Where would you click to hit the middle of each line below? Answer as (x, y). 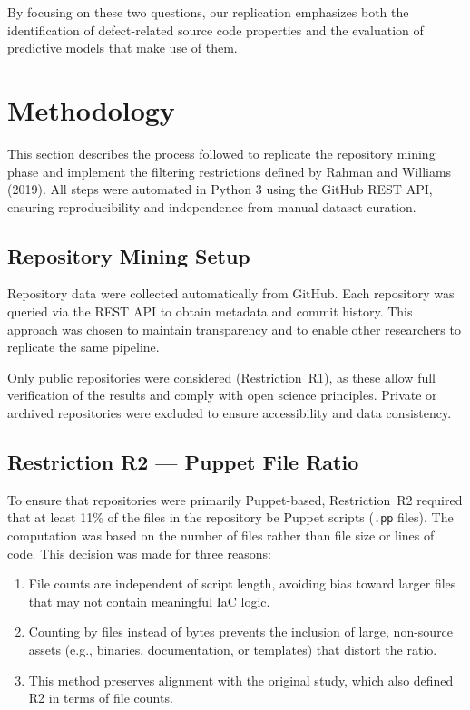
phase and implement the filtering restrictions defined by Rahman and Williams (230, 171)
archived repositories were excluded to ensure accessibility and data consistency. (230, 413)
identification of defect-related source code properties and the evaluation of (215, 29)
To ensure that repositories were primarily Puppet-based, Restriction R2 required (235, 499)
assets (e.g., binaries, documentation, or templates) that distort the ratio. (233, 650)
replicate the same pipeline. (83, 347)
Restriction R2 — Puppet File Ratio (183, 462)
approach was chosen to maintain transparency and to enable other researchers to (234, 329)
